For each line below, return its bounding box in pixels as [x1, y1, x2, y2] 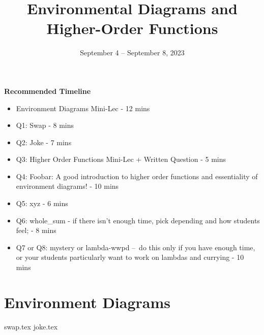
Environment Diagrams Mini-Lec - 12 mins [16, 103, 150, 113]
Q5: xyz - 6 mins [16, 198, 68, 209]
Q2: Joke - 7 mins [16, 137, 72, 147]
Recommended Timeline [4, 85, 91, 96]
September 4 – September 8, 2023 [80, 47, 185, 58]
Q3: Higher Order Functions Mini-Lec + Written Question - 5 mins [16, 154, 226, 164]
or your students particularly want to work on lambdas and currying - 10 [16, 252, 244, 262]
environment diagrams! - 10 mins [16, 181, 119, 191]
